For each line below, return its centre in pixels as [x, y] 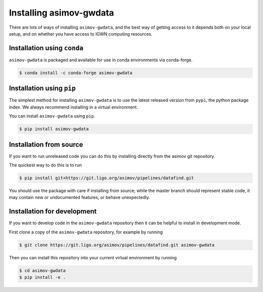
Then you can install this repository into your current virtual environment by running [93, 257]
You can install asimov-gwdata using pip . [52, 116]
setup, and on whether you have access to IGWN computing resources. [81, 34]
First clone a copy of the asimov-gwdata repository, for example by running [86, 232]
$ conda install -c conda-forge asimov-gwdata [76, 73]
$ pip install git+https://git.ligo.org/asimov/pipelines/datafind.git [107, 178]
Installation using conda [46, 48]
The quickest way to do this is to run [46, 165]
